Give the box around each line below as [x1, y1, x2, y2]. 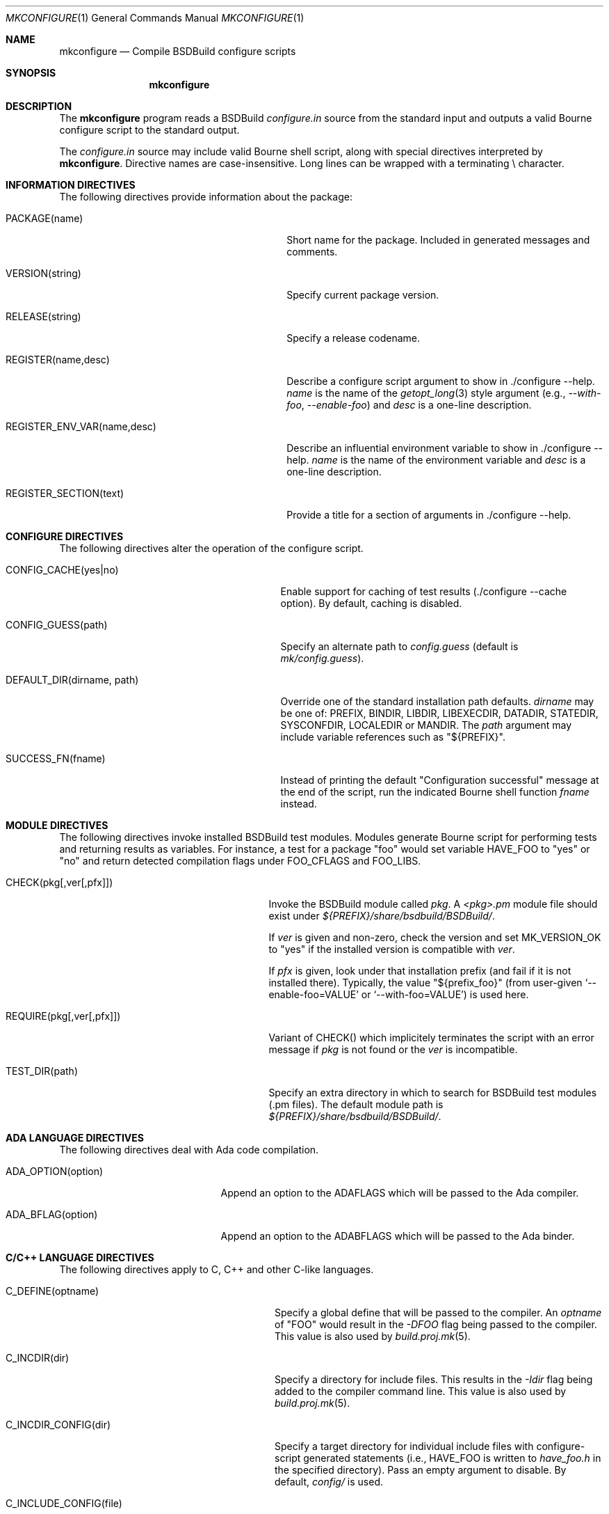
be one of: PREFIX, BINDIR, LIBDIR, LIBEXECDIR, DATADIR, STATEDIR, [280, 707, 599, 719]
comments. [286, 246, 338, 258]
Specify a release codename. [286, 332, 421, 344]
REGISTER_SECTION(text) [6, 487, 124, 499]
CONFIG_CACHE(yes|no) [6, 564, 119, 576]
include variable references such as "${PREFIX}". [280, 731, 505, 743]
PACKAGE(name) [6, 212, 83, 224]
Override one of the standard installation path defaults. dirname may [280, 695, 594, 707]
